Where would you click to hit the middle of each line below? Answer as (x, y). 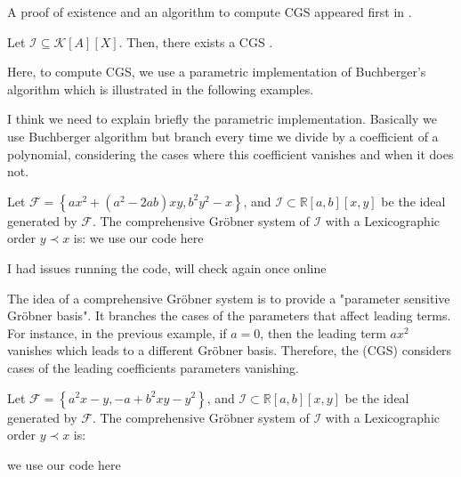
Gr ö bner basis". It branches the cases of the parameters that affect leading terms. (229, 315)
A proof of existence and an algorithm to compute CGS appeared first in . (210, 12)
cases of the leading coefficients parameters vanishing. (153, 367)
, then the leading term (323, 332)
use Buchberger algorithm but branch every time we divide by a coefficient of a (223, 136)
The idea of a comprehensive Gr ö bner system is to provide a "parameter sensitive (229, 298)
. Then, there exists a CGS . (196, 41)
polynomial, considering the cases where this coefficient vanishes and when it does (230, 154)
